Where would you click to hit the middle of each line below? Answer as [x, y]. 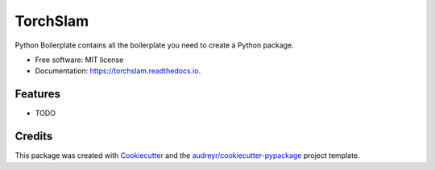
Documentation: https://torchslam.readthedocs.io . [118, 71]
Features [37, 94]
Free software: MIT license [79, 60]
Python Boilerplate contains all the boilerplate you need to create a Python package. [154, 45]
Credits [34, 137]
